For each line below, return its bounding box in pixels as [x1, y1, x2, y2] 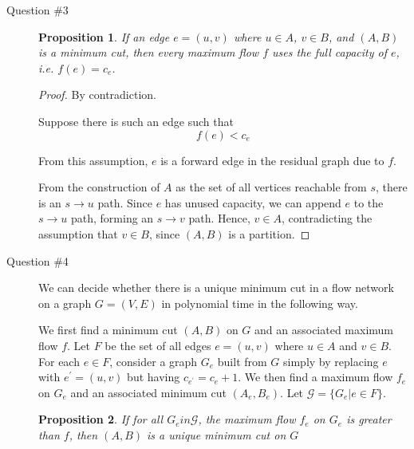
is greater [346, 411, 392, 427]
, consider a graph [109, 353, 198, 369]
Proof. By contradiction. [38, 86, 156, 103]
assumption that [38, 225, 118, 242]
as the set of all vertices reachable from [175, 179, 367, 195]
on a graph [38, 294, 92, 311]
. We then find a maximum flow [238, 368, 393, 385]
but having [127, 368, 180, 385]
